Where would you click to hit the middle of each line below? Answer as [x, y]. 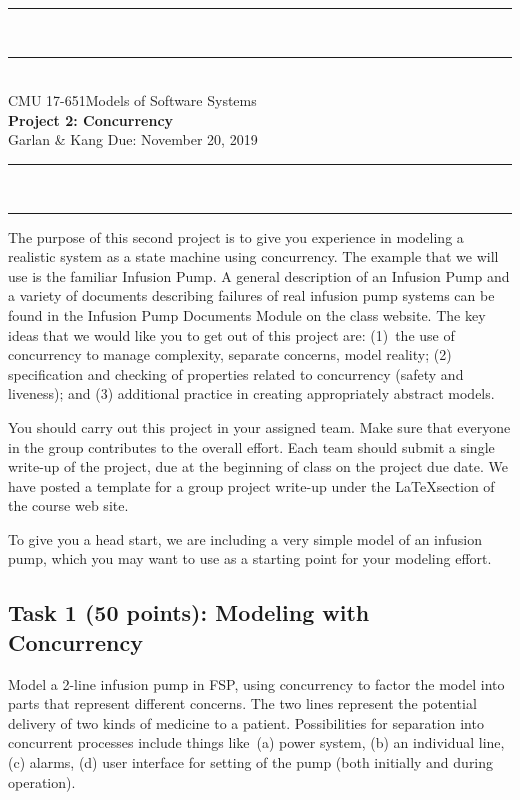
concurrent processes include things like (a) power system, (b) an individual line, [256, 742]
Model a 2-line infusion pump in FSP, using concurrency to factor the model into [256, 683]
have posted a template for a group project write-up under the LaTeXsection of [251, 485]
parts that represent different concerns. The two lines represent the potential [242, 703]
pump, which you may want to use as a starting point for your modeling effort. [250, 558]
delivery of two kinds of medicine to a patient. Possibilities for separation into [246, 722]
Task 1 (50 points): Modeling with [189, 612]
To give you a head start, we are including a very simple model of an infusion [245, 538]
